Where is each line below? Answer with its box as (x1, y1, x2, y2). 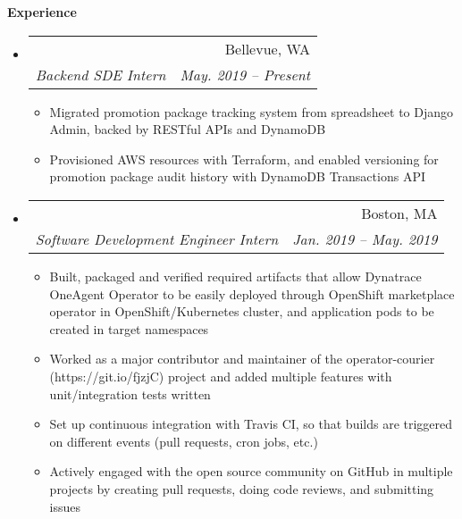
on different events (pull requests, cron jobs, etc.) (49, 431, 318, 450)
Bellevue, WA (224, 38, 311, 59)
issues (49, 497, 81, 515)
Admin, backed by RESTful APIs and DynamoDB (49, 120, 326, 138)
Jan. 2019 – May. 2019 (292, 228, 438, 249)
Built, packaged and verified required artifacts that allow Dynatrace (49, 266, 422, 285)
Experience (7, 3, 77, 21)
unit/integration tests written (49, 384, 211, 403)
